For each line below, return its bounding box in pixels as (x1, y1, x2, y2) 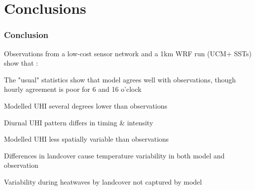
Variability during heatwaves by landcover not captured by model (4, 176, 202, 187)
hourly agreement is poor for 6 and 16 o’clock (4, 84, 142, 94)
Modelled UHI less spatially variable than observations (4, 134, 169, 144)
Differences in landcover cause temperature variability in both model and (4, 150, 225, 160)
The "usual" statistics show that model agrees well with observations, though (4, 74, 236, 84)
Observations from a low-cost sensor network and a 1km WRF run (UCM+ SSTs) (4, 48, 252, 58)
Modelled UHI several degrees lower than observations (4, 100, 167, 111)
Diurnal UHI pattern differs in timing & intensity (4, 117, 153, 127)
